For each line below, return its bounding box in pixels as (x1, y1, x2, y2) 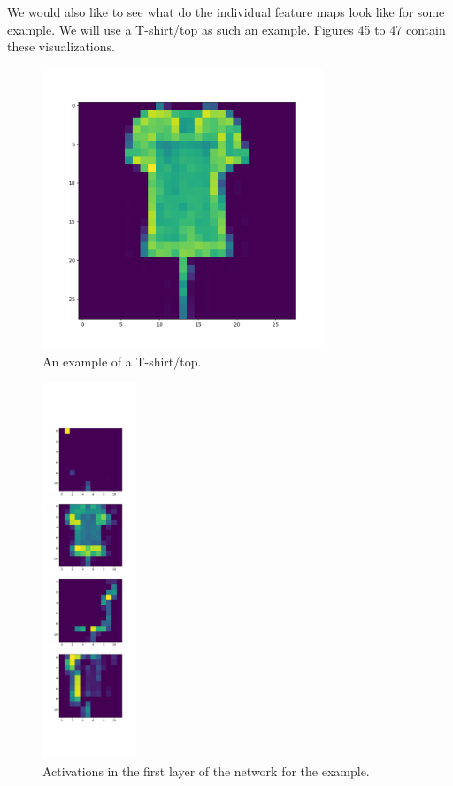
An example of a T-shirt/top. (42, 352, 202, 371)
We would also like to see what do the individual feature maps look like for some (7, 3, 445, 20)
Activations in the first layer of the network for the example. (42, 761, 370, 780)
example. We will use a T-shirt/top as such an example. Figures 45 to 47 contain (7, 19, 446, 38)
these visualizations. (7, 37, 115, 56)
